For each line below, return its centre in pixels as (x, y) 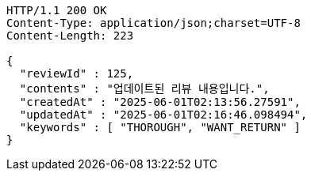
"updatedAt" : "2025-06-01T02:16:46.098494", (163, 115)
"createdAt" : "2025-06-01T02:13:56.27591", (160, 102)
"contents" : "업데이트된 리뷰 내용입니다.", (144, 88)
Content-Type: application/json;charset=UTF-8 (154, 23)
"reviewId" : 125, (77, 73)
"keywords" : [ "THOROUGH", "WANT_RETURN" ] (160, 127)
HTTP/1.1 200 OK (57, 10)
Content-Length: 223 (70, 36)
